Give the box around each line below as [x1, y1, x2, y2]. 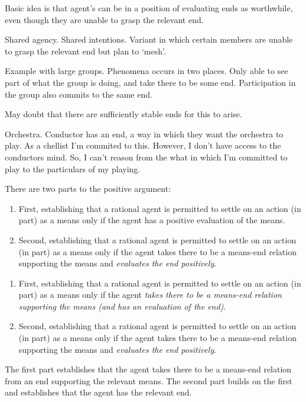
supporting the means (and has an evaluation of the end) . [18, 300, 226, 312]
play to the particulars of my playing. [5, 162, 141, 175]
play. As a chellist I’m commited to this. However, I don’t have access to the [5, 139, 281, 152]
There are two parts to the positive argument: [5, 182, 171, 195]
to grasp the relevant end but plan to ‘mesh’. [5, 44, 166, 57]
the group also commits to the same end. [5, 88, 152, 100]
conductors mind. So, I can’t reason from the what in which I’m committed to [5, 150, 288, 163]
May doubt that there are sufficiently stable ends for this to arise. [5, 108, 242, 120]
